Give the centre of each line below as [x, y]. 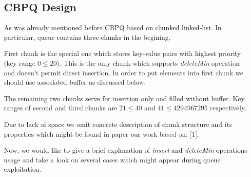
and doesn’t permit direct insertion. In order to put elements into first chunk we [124, 72]
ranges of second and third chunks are [61, 108]
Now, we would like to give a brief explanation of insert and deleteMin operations [125, 150]
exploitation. [23, 169]
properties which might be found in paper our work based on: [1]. [102, 133]
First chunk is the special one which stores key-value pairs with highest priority [123, 53]
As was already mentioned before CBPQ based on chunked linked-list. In [113, 27]
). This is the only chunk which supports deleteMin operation [148, 62]
